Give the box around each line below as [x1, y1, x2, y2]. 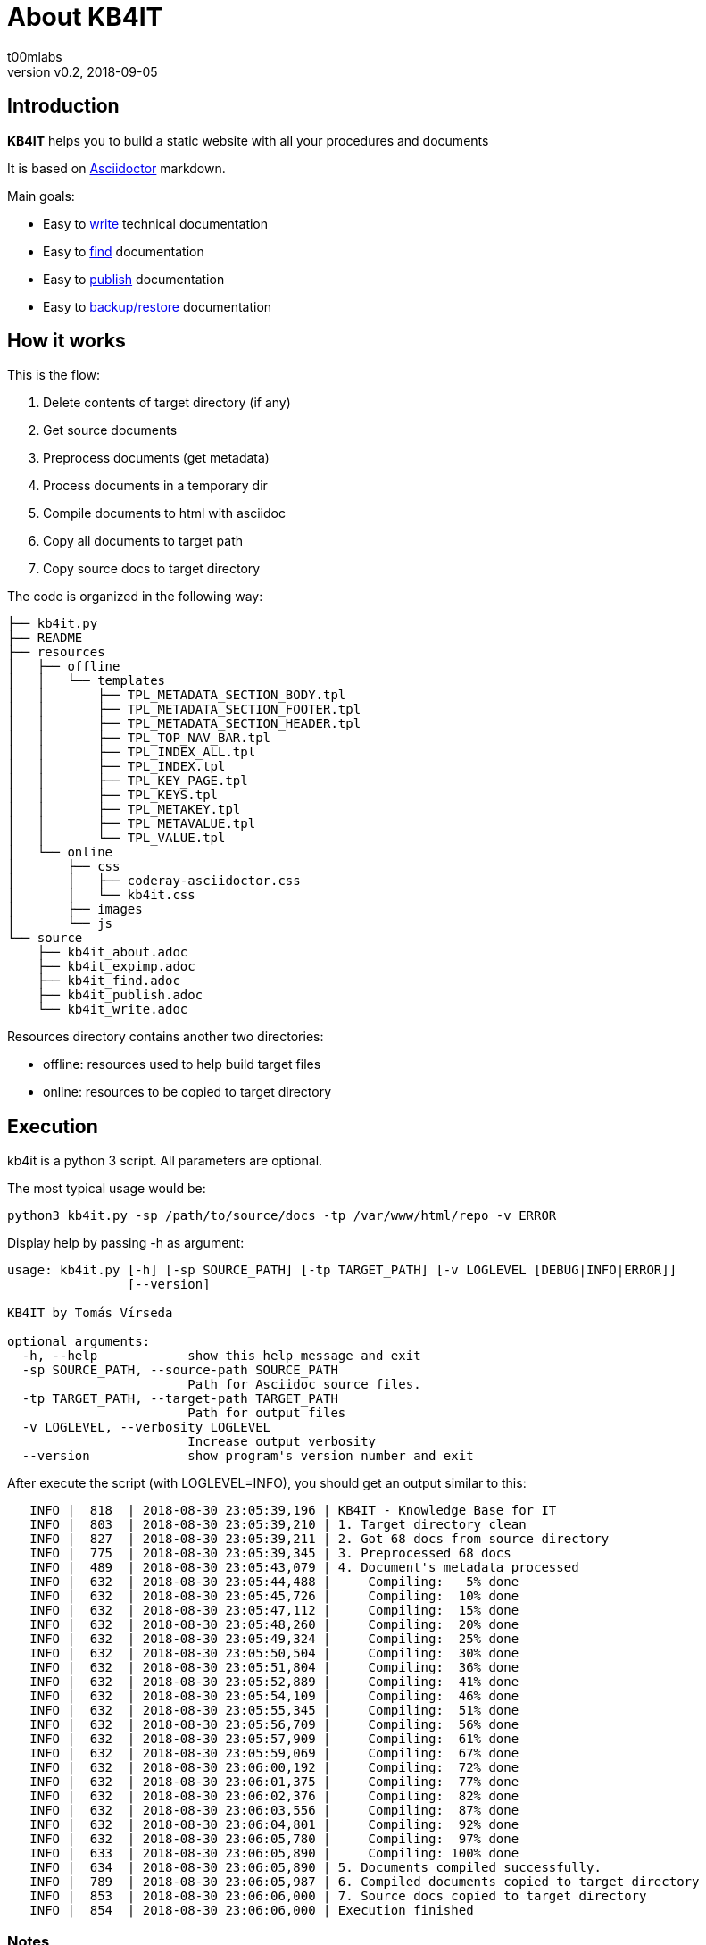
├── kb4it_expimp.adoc [37, 959, 195, 974]
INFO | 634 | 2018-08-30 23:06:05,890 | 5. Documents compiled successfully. [29, 1860, 602, 1875]
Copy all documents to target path [43, 533, 244, 549]
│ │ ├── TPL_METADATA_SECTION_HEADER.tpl [7, 716, 361, 731]
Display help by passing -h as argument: [7, 1235, 245, 1251]
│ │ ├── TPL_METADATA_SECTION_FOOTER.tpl [7, 702, 361, 717]
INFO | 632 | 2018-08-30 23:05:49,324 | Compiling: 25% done [29, 1632, 519, 1647]
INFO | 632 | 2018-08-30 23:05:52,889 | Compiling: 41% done [29, 1674, 519, 1690]
